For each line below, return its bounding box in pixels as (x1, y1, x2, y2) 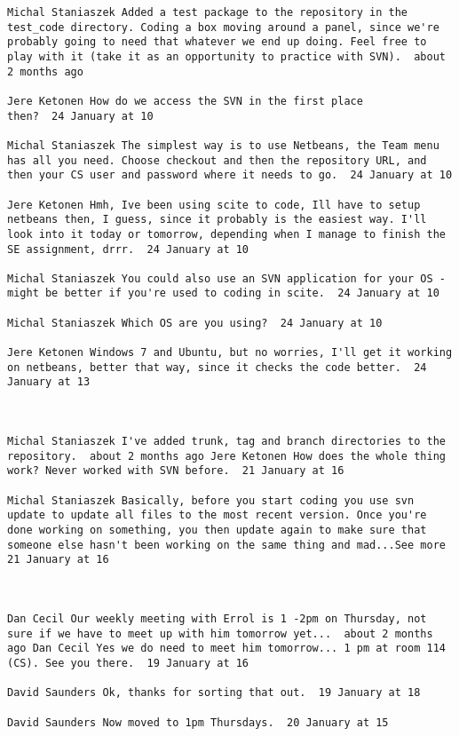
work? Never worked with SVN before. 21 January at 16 (7, 464, 344, 478)
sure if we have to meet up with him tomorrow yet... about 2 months (7, 627, 433, 640)
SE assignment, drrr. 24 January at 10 (7, 242, 249, 256)
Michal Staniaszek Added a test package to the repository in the (7, 6, 408, 19)
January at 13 (7, 376, 91, 389)
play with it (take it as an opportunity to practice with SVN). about (7, 50, 446, 63)
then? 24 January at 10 (7, 109, 154, 123)
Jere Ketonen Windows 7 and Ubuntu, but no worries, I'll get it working (7, 346, 453, 360)
